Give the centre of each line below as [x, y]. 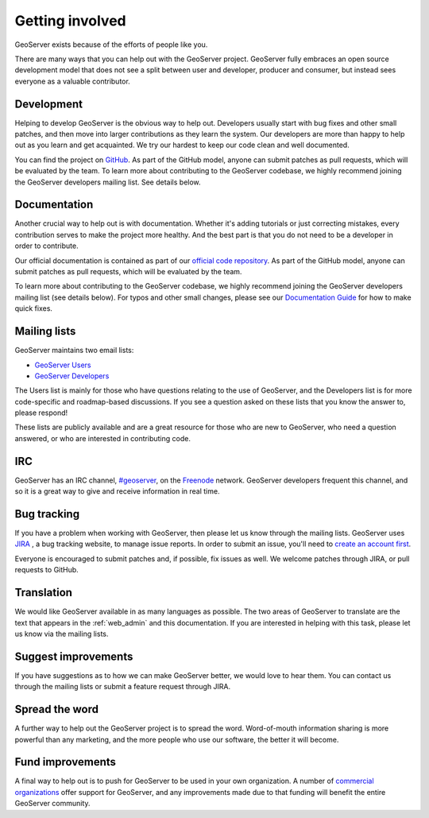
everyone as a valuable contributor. [72, 81]
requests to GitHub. [46, 570]
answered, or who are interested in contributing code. [102, 438]
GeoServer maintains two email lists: [74, 351]
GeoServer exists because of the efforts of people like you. [111, 45]
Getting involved [70, 21]
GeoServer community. [52, 804]
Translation [44, 593]
